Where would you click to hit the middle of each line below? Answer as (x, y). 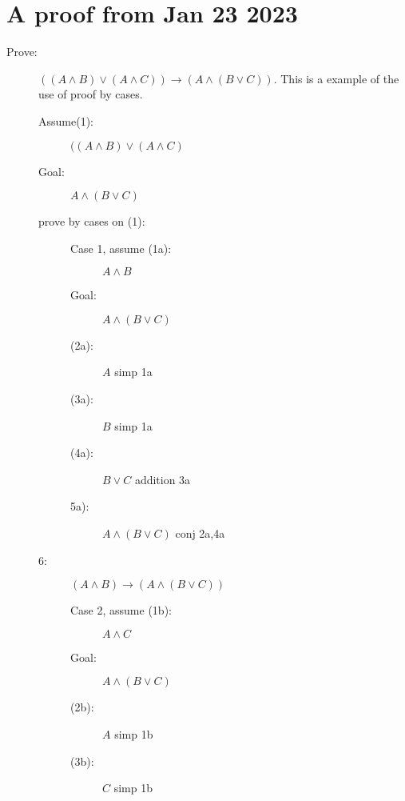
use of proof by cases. (91, 94)
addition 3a (163, 479)
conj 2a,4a (200, 533)
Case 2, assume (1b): (121, 610)
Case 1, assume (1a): (121, 248)
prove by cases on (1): (92, 221)
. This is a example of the (336, 78)
